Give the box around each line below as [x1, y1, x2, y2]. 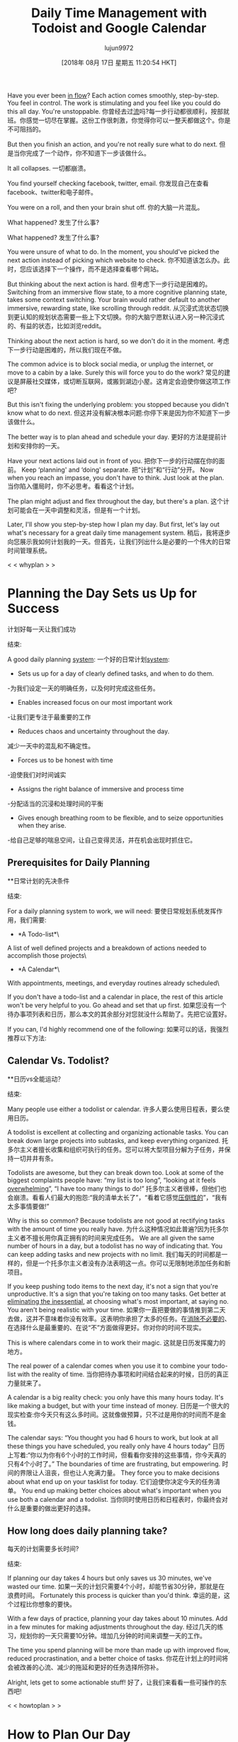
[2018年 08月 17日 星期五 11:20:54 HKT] [61, 58, 177, 67]
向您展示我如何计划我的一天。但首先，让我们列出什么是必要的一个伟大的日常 [7, 537, 231, 546]
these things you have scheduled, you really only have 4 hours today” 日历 [7, 1441, 225, 1450]
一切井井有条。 [13, 1154, 57, 1162]
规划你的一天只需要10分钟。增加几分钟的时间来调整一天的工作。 [19, 1632, 207, 1640]
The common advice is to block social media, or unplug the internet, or [7, 359, 214, 368]
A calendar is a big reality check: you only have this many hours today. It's [7, 1392, 225, 1401]
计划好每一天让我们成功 [7, 624, 76, 633]
